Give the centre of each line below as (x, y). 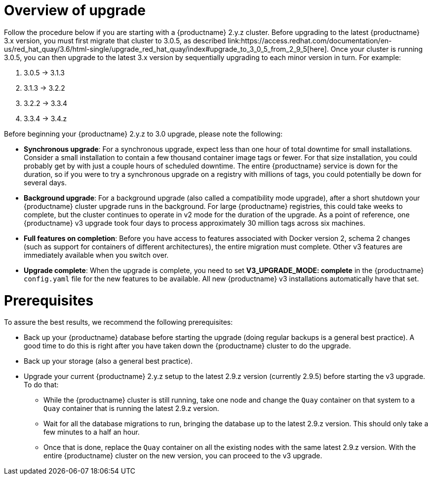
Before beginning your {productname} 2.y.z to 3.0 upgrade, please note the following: (143, 134)
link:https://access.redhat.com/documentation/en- (310, 40)
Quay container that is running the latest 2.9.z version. (131, 409)
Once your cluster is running (377, 49)
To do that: (41, 385)
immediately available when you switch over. (96, 255)
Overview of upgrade (75, 10)
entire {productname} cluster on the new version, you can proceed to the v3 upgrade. (183, 456)
